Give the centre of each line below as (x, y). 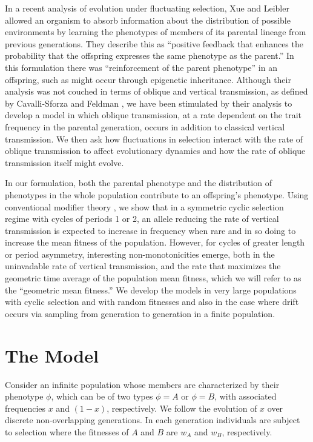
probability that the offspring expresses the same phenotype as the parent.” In (150, 55)
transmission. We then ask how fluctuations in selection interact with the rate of (154, 139)
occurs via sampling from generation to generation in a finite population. (140, 313)
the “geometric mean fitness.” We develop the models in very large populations (151, 290)
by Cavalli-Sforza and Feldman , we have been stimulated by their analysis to (149, 103)
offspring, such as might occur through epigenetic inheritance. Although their (148, 79)
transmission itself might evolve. (64, 162)
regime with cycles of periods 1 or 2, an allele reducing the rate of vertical (142, 219)
